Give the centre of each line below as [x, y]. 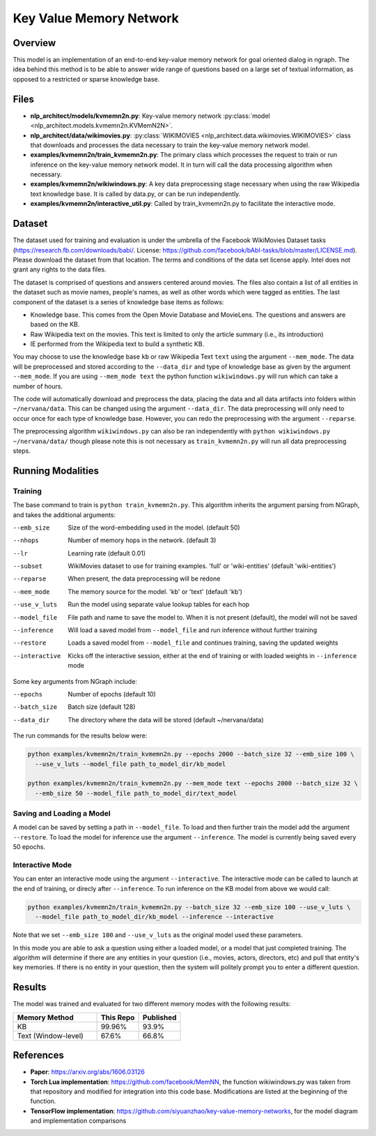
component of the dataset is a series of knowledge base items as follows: [118, 302]
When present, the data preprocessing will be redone [144, 578]
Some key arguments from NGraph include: [75, 681]
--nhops [26, 540]
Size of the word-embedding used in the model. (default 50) [154, 528]
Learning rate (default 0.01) [107, 553]
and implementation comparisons [78, 1121]
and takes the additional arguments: [64, 515]
